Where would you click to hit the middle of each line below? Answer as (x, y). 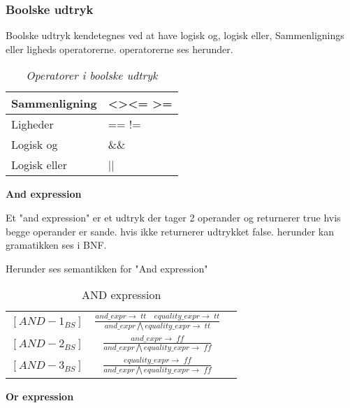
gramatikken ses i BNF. (56, 245)
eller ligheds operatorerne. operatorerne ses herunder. (119, 49)
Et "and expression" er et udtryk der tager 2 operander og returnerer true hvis (173, 217)
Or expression (40, 396)
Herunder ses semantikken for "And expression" (107, 268)
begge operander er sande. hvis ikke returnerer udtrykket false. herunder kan (170, 231)
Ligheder (32, 124)
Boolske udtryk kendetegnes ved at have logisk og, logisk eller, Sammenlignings (175, 35)
